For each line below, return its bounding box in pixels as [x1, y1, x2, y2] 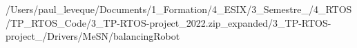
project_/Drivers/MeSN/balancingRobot [6, 29, 180, 43]
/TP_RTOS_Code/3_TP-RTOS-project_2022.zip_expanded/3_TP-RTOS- [6, 15, 331, 29]
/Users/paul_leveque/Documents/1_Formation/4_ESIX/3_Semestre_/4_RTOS [6, 2, 352, 16]
